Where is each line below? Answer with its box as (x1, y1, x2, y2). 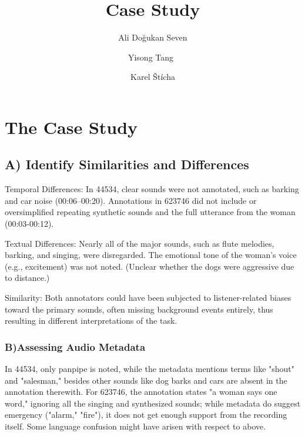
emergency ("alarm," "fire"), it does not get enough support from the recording (5, 408, 287, 421)
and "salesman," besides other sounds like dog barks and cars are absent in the (5, 374, 287, 386)
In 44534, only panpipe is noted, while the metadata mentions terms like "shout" (5, 363, 295, 375)
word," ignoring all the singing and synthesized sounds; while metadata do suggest (5, 397, 301, 409)
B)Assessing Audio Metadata (5, 339, 146, 354)
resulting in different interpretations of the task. (5, 314, 177, 327)
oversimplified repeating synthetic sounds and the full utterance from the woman (5, 206, 296, 218)
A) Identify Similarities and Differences (5, 155, 249, 173)
